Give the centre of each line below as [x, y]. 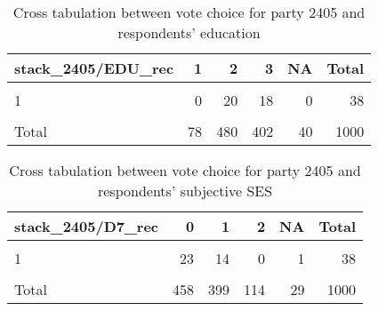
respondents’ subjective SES [185, 191]
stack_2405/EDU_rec [94, 68]
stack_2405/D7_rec [87, 226]
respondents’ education [189, 32]
